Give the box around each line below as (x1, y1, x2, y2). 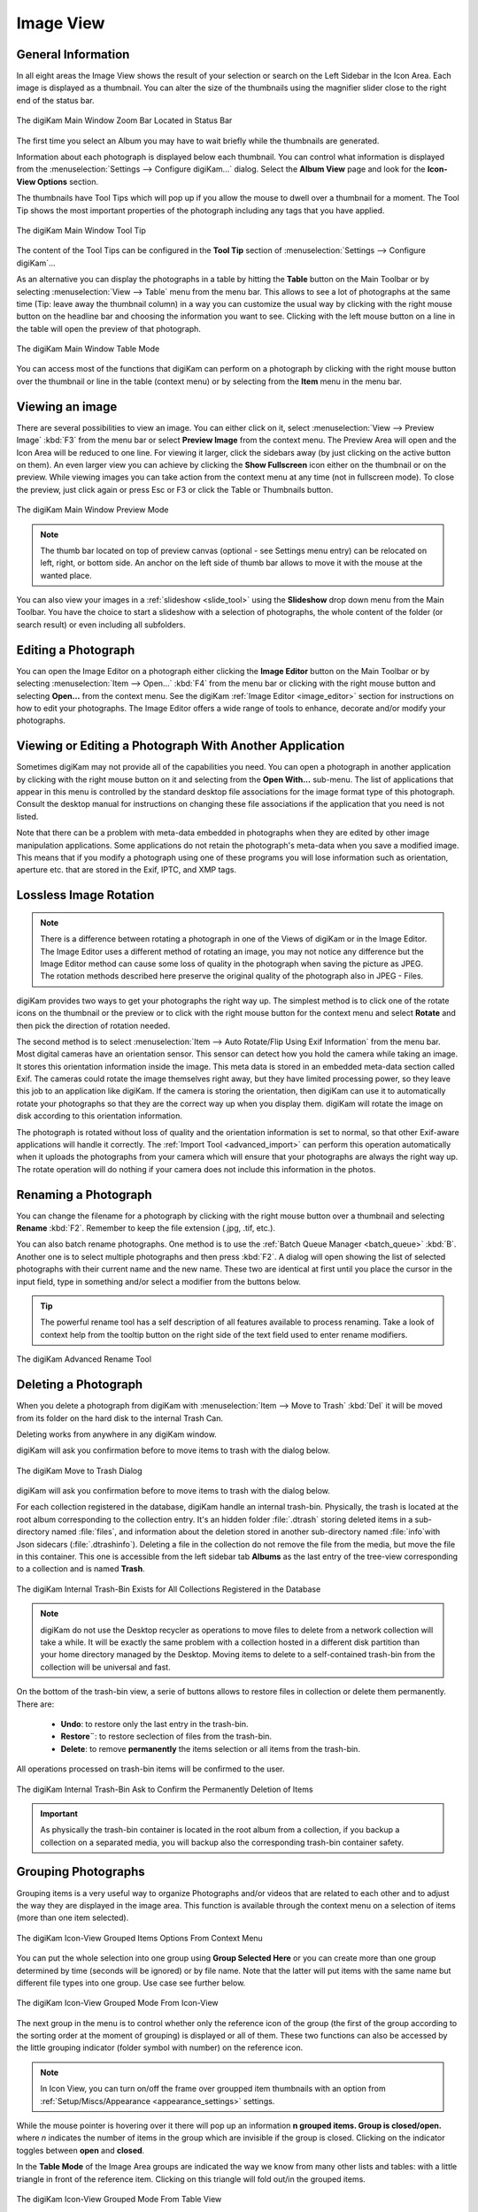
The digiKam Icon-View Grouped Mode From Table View (16, 2194, 222, 2204)
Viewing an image (16, 399, 118, 414)
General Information (16, 47, 130, 62)
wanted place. (40, 570, 92, 580)
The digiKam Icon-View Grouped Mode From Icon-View (16, 1998, 219, 2008)
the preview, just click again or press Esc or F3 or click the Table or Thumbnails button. (16, 484, 334, 495)
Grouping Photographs (16, 1864, 145, 1879)
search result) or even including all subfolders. (16, 619, 186, 630)
